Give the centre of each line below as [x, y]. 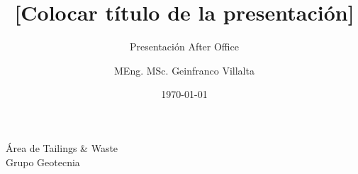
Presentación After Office [184, 47]
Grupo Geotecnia [43, 162]
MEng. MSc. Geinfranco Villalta [184, 70]
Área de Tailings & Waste [62, 147]
